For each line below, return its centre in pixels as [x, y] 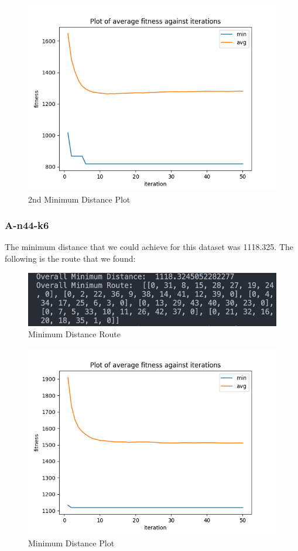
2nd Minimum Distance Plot [79, 199]
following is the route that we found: [70, 258]
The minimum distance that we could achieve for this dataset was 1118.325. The [149, 247]
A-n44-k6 [27, 225]
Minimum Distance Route [74, 334]
